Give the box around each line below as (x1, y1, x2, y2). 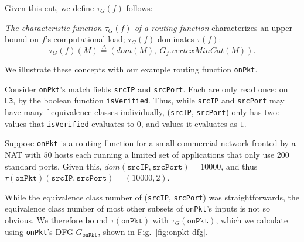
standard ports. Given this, (5, 160, 102, 172)
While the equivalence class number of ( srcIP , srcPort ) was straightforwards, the (5, 191, 299, 203)
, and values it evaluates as (141, 117, 238, 129)
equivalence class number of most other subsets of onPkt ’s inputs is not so (5, 202, 271, 215)
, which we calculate (216, 214, 288, 226)
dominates (158, 33, 194, 45)
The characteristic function (5, 21, 102, 33)
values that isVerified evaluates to (5, 117, 135, 129)
